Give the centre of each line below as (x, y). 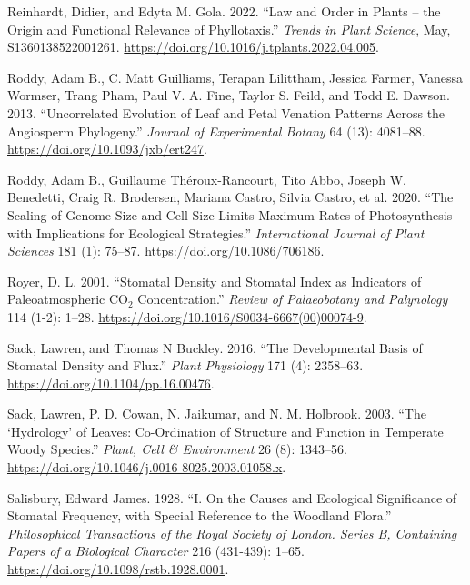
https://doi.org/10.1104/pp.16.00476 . (111, 383)
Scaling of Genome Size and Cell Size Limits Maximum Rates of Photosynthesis (230, 214)
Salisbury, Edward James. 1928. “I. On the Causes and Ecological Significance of (232, 497)
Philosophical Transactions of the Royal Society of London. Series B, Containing (232, 533)
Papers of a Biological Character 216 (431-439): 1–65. (156, 551)
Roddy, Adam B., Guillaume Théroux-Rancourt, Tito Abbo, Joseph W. (207, 179)
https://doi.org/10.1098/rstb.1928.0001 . (118, 569)
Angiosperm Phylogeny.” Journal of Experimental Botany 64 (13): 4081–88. (216, 131)
